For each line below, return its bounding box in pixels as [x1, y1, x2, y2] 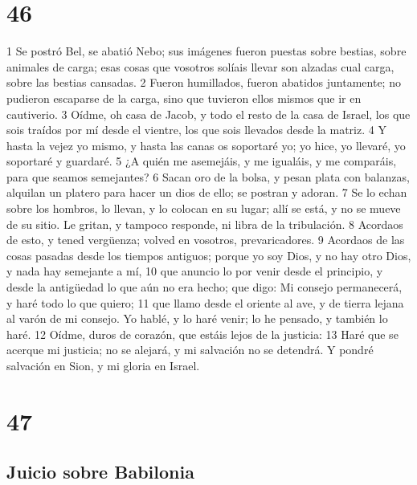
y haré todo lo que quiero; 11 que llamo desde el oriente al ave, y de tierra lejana [6, 294, 404, 311]
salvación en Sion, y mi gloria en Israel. [6, 357, 200, 373]
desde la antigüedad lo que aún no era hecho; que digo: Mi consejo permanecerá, [6, 279, 403, 295]
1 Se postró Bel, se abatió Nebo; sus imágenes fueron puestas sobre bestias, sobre [6, 43, 407, 59]
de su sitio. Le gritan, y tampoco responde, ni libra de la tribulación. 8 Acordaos [6, 215, 403, 232]
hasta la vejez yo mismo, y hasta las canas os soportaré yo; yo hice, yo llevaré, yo [6, 137, 406, 153]
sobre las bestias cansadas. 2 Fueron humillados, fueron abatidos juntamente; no [6, 74, 401, 91]
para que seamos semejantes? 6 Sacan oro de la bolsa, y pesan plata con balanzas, [6, 168, 410, 185]
